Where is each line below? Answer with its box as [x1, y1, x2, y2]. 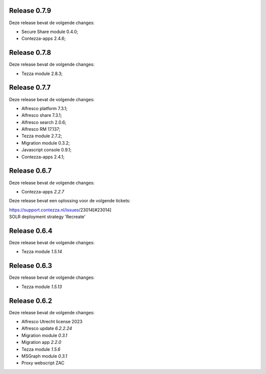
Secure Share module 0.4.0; [21, 29, 78, 35]
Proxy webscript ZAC [21, 360, 65, 366]
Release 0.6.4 [9, 226, 53, 235]
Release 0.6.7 [9, 167, 52, 175]
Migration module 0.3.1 [21, 332, 67, 338]
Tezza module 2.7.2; [21, 133, 63, 139]
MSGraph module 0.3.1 [21, 353, 67, 359]
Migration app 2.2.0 [21, 339, 62, 345]
